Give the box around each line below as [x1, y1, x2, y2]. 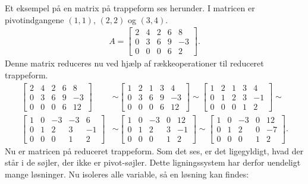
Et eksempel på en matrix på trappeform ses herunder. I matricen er [5, 2, 255, 14]
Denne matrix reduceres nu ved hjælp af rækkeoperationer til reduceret [5, 57, 264, 69]
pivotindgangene [5, 13, 64, 26]
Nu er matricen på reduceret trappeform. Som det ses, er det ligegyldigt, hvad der [5, 144, 304, 157]
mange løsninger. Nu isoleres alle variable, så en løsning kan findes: [5, 167, 249, 180]
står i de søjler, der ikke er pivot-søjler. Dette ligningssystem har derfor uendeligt [5, 156, 301, 169]
